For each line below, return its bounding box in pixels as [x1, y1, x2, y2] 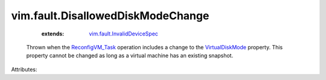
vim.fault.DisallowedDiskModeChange [11, 9, 209, 22]
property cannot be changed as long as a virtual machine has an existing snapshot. [26, 52, 234, 60]
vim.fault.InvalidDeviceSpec [89, 30, 158, 37]
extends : [41, 30, 65, 37]
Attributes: [11, 66, 37, 73]
